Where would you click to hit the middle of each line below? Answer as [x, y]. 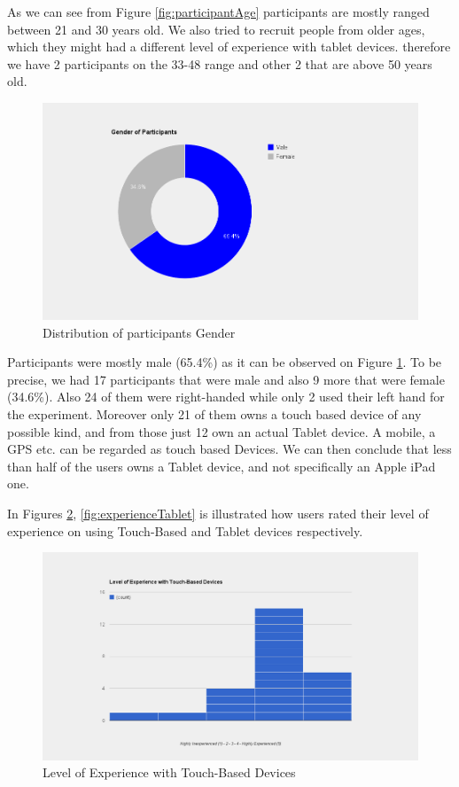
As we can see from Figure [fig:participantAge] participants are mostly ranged [218, 12]
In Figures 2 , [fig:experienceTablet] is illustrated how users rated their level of [218, 513]
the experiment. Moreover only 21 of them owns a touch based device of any [214, 413]
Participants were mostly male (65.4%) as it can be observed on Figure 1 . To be [225, 362]
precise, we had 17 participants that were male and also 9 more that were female [226, 379]
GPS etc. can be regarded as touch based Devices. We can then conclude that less [229, 449]
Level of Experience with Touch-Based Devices [169, 772]
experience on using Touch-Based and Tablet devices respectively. [185, 530]
